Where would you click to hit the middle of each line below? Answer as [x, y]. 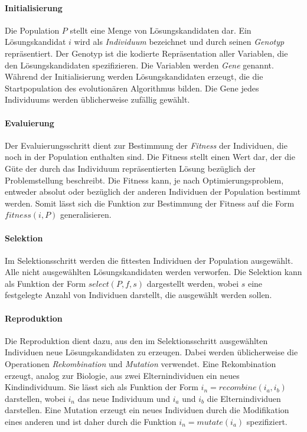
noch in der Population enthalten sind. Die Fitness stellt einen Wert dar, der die [150, 157]
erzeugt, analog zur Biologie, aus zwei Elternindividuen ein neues [122, 375]
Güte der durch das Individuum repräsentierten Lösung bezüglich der [130, 168]
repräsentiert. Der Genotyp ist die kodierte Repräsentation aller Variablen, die [146, 53]
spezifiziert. [267, 422]
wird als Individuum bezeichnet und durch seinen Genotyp [179, 42]
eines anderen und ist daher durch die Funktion [91, 422]
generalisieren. [86, 215]
